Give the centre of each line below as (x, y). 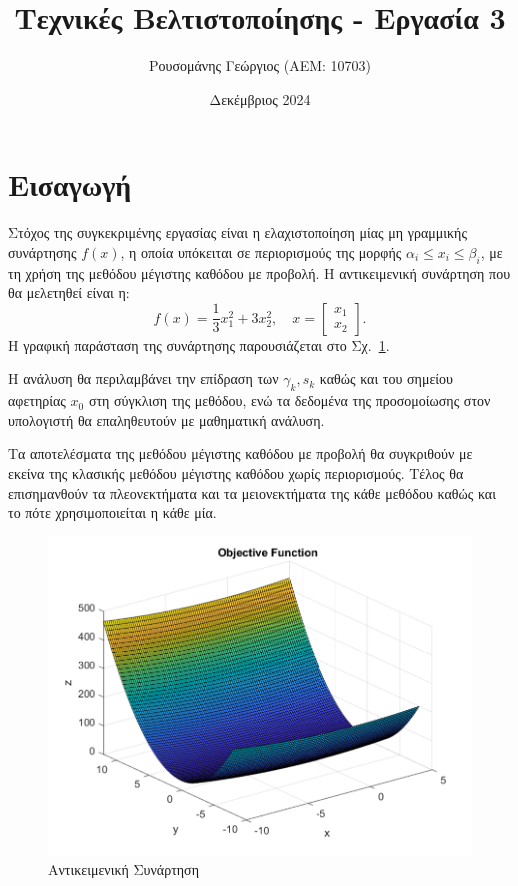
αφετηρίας (37, 400)
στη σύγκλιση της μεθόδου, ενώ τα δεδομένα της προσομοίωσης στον (289, 400)
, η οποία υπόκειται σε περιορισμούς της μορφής (261, 251)
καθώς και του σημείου (386, 378)
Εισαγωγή (70, 184)
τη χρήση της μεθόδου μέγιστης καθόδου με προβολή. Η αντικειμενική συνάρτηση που (259, 272)
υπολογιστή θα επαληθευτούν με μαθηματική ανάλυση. (166, 419)
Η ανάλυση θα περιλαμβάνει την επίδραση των (143, 378)
